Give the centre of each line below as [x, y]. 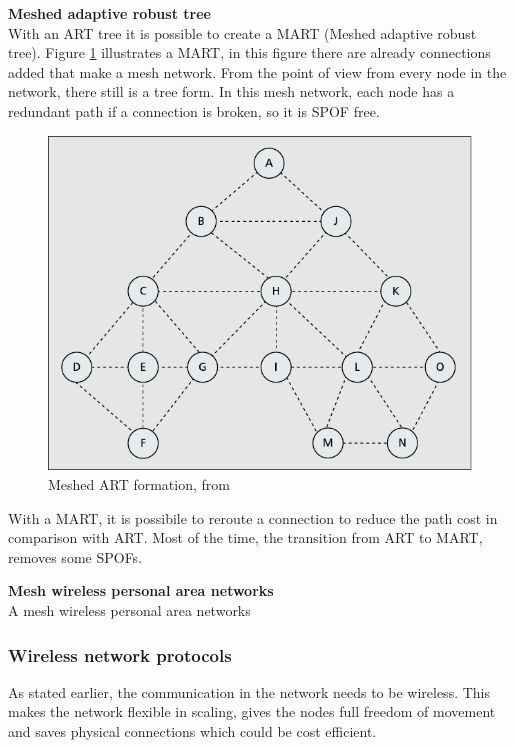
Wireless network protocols [120, 654]
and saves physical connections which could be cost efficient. [192, 731]
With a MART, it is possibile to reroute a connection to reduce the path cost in [253, 517]
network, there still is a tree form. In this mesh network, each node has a [231, 91]
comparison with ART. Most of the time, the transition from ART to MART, [245, 537]
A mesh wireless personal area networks [129, 610]
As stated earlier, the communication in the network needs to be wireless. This [249, 691]
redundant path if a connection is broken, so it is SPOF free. [194, 110]
